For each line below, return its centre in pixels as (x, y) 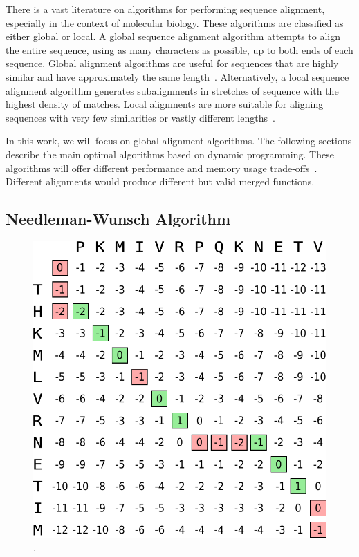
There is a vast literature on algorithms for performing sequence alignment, (165, 9)
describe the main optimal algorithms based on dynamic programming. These (170, 154)
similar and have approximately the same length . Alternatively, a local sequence (177, 76)
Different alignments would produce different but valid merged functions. (160, 181)
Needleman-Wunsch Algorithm (118, 219)
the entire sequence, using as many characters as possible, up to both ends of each (179, 49)
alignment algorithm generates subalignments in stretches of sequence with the (172, 90)
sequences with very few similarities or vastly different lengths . (140, 117)
